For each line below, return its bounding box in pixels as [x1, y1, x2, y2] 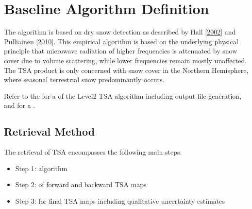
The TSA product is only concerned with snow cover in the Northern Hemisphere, [4, 65, 249, 75]
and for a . [4, 100, 35, 110]
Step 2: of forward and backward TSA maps [15, 179, 147, 190]
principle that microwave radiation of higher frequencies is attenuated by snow [4, 46, 237, 56]
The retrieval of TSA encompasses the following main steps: [4, 147, 182, 157]
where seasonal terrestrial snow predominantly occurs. [4, 74, 165, 85]
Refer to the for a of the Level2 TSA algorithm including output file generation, [4, 90, 242, 101]
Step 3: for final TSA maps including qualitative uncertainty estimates [15, 195, 225, 206]
